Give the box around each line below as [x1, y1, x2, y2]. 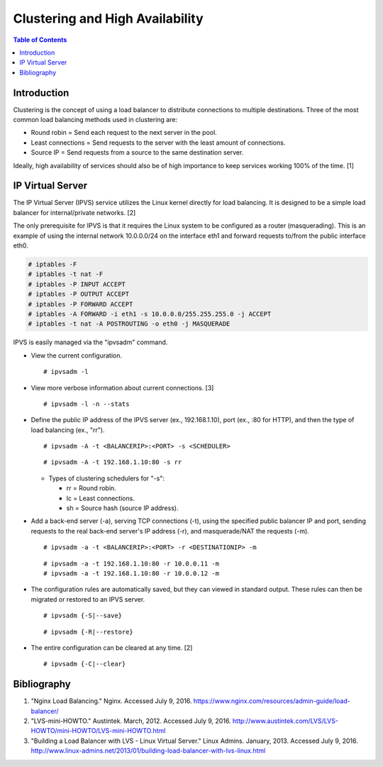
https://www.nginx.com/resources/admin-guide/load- [193, 697, 350, 705]
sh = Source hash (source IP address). [66, 504, 179, 512]
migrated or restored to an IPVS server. [30, 595, 145, 603]
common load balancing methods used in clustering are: [13, 116, 177, 124]
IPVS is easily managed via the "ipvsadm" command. [13, 338, 168, 347]
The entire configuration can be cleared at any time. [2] [30, 643, 193, 652]
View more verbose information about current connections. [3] [30, 383, 214, 392]
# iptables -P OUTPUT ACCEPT [28, 290, 130, 298]
